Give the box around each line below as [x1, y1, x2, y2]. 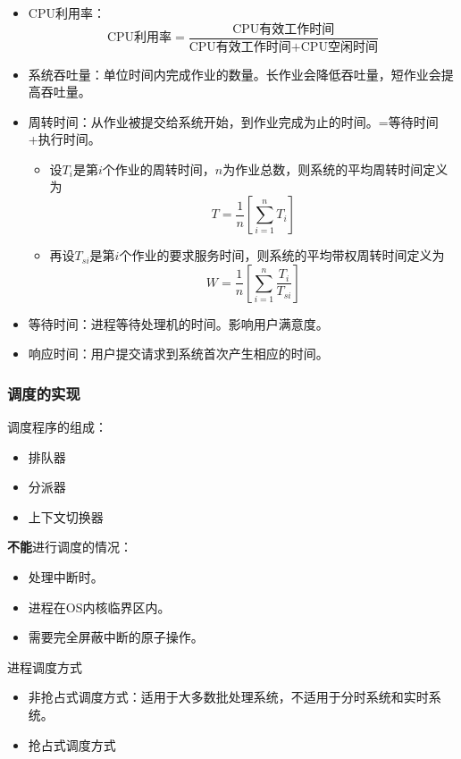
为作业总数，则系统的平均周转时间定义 [222, 159, 448, 178]
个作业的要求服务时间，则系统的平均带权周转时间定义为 [119, 246, 445, 265]
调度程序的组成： [7, 417, 107, 436]
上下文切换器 [28, 507, 104, 526]
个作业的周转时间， [102, 159, 215, 178]
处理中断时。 [28, 568, 104, 586]
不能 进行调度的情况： [7, 537, 132, 556]
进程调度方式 [7, 657, 82, 676]
